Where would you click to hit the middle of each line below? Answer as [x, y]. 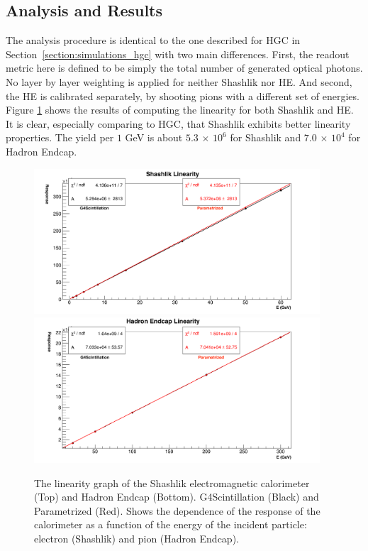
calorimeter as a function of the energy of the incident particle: [171, 524]
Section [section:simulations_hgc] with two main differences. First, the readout [178, 54]
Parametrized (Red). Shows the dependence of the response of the [177, 510]
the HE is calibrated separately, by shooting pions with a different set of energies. [183, 96]
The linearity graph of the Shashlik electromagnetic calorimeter [172, 482]
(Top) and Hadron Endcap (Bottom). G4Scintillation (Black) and [177, 497]
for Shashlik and [266, 137]
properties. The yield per [60, 137]
